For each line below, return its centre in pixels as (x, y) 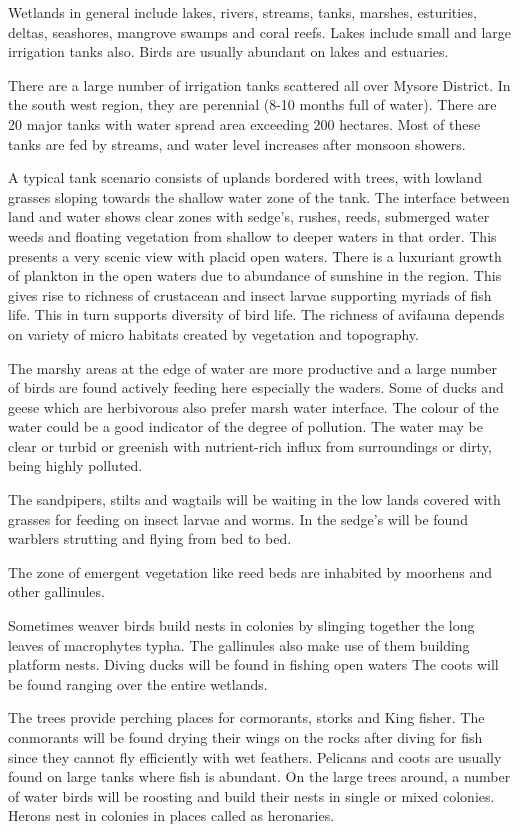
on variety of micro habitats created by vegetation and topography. (213, 333)
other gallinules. (56, 591)
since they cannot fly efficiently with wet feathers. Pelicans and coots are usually (255, 756)
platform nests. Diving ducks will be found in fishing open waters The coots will (253, 664)
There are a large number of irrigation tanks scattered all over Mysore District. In (259, 84)
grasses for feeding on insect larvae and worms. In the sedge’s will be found (238, 518)
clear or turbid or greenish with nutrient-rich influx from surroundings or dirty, (250, 445)
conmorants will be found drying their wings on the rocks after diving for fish (245, 737)
